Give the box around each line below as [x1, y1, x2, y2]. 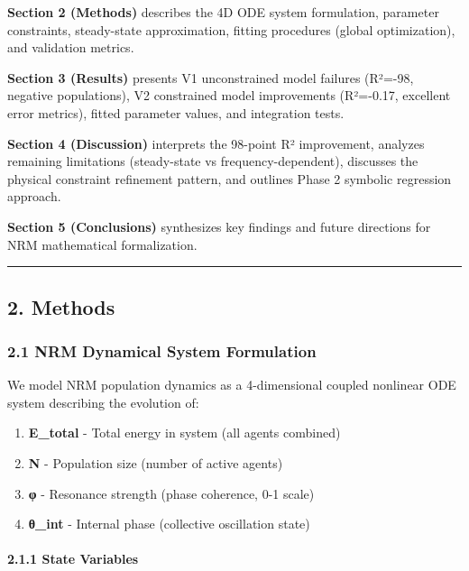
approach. [7, 187, 61, 206]
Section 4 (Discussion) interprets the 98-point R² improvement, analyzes [7, 134, 425, 152]
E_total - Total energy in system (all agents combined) [28, 423, 341, 442]
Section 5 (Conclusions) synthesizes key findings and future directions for [7, 216, 431, 235]
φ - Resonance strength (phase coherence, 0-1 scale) [28, 484, 315, 502]
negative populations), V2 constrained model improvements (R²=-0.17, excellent [7, 86, 451, 105]
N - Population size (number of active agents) [28, 453, 283, 472]
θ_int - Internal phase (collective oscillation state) [28, 514, 310, 533]
